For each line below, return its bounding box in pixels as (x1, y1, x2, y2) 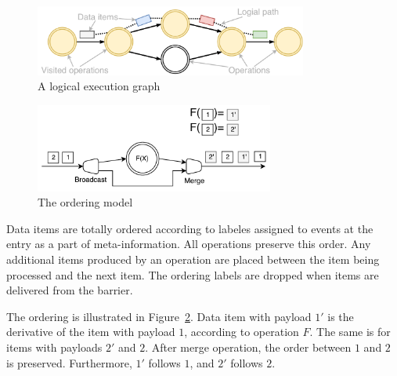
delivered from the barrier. (6, 282, 133, 298)
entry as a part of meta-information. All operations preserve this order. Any (6, 235, 371, 252)
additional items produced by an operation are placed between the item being (6, 250, 380, 267)
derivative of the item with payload (6, 323, 175, 340)
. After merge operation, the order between (145, 338, 352, 355)
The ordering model (38, 194, 133, 210)
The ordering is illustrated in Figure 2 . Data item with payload (6, 308, 312, 324)
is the (327, 308, 354, 324)
